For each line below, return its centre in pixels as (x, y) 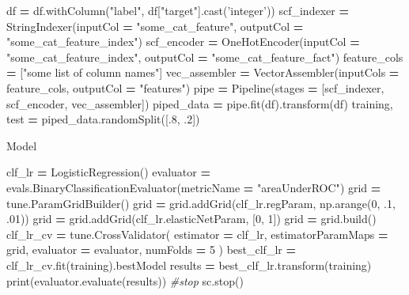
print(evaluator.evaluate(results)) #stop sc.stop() (125, 280)
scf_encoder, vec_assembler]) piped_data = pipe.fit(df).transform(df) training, (200, 103)
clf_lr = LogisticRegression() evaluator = (108, 172)
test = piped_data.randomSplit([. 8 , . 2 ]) (103, 119)
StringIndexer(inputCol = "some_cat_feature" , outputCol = (155, 26)
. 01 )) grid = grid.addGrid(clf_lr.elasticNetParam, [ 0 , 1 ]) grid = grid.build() (191, 219)
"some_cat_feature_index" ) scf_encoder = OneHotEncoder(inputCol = (183, 42)
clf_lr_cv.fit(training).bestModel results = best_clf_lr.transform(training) (189, 265)
